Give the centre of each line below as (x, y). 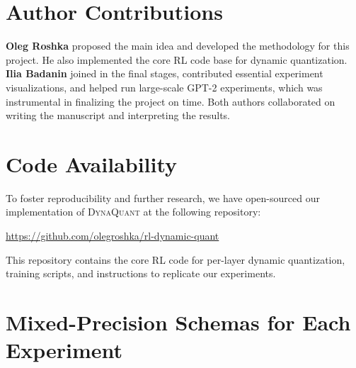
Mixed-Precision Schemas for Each (178, 322)
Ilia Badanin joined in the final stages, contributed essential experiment (165, 73)
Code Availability (92, 163)
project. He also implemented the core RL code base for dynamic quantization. (177, 59)
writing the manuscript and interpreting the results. (118, 115)
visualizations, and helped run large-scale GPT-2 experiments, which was (164, 87)
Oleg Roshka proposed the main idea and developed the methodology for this (178, 46)
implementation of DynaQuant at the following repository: (133, 212)
